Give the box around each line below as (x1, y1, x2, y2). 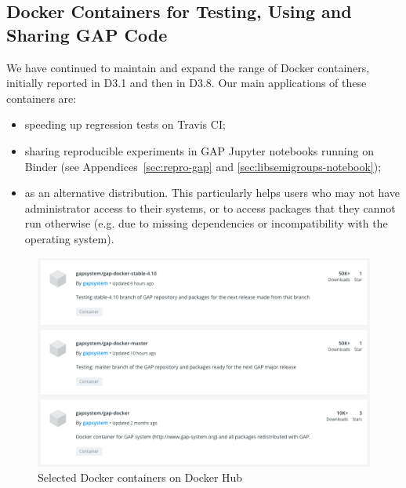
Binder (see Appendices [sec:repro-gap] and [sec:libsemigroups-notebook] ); (24, 158, 382, 174)
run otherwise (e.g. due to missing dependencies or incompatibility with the (24, 215, 388, 231)
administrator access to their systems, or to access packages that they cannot (24, 199, 396, 216)
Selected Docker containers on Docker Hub (38, 469, 243, 486)
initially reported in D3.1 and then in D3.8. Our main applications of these (6, 75, 367, 91)
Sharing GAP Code (6, 22, 168, 46)
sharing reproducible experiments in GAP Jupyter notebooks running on (24, 142, 374, 158)
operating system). (24, 230, 114, 246)
